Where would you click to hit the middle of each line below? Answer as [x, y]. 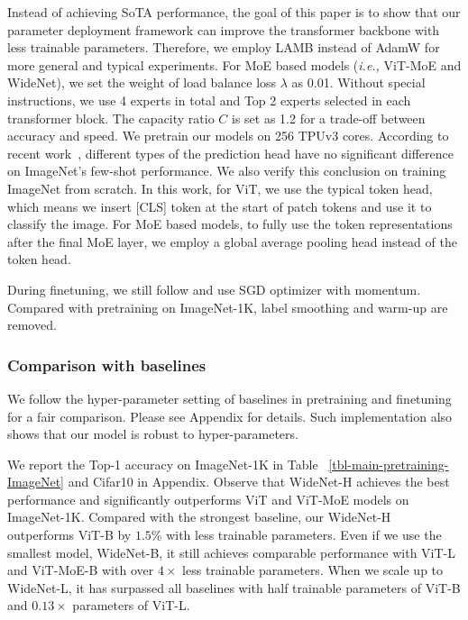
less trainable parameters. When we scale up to [313, 570]
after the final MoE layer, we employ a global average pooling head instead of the [232, 241]
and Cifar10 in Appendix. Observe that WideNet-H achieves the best [259, 482]
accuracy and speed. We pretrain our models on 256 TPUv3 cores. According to [228, 136]
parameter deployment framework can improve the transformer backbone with [224, 29]
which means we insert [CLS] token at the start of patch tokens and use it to [220, 206]
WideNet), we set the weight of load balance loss [142, 82]
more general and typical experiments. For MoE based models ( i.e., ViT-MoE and [234, 64]
